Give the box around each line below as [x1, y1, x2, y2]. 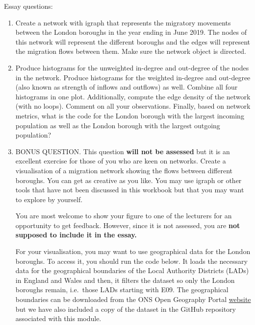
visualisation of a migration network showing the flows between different [15, 165, 232, 175]
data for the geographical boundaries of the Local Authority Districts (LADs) [15, 265, 249, 276]
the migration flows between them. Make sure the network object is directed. [15, 46, 246, 56]
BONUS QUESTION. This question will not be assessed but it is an [15, 146, 230, 156]
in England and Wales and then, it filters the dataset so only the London [15, 275, 235, 285]
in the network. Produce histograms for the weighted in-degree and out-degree [15, 72, 251, 82]
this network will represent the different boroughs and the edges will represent [15, 36, 250, 46]
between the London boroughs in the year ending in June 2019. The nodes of [15, 27, 247, 37]
